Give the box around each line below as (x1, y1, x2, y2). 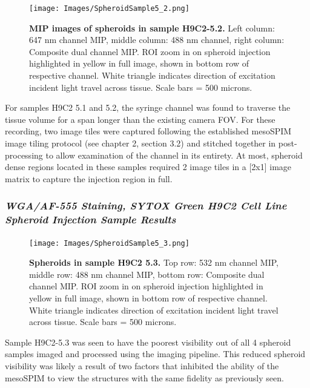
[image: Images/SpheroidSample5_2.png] (29, 4, 190, 13)
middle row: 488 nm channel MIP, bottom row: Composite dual (29, 268, 265, 280)
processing (5, 148, 43, 161)
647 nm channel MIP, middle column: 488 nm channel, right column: (29, 33, 285, 46)
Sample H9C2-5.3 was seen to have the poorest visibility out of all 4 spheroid (5, 335, 291, 348)
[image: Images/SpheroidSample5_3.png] (29, 238, 190, 248)
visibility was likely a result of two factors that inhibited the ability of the (5, 359, 279, 372)
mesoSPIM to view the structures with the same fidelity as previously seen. (5, 371, 284, 384)
